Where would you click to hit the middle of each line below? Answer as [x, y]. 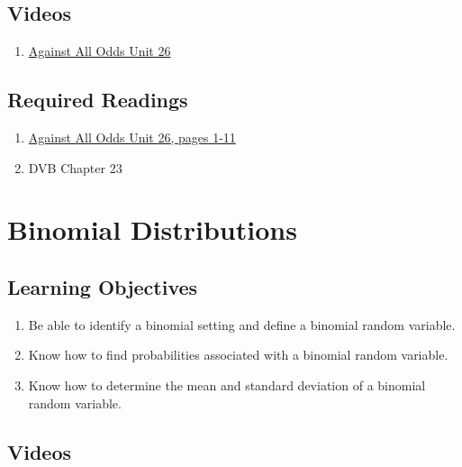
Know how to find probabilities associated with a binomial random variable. [238, 355]
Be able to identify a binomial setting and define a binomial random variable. [242, 324]
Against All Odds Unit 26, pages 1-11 [132, 137]
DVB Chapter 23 [75, 167]
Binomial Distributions [152, 229]
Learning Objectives [103, 286]
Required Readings [98, 100]
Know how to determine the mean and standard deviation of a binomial [227, 385]
